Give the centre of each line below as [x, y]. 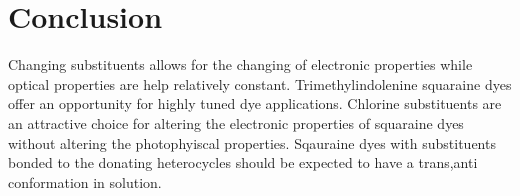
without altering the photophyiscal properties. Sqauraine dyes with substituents [252, 142]
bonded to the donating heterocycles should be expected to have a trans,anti [243, 162]
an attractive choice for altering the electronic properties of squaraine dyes [236, 122]
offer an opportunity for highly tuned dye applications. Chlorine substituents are [255, 103]
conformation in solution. [85, 181]
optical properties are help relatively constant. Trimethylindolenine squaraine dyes [260, 83]
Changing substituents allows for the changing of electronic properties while [240, 64]
